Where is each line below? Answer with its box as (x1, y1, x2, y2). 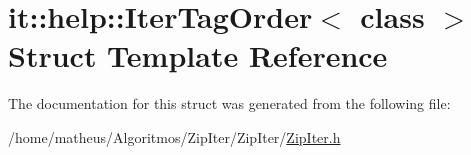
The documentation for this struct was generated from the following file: (8, 93, 451, 114)
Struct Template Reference (8, 35, 388, 76)
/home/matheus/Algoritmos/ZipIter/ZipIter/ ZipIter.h (8, 126, 341, 147)
